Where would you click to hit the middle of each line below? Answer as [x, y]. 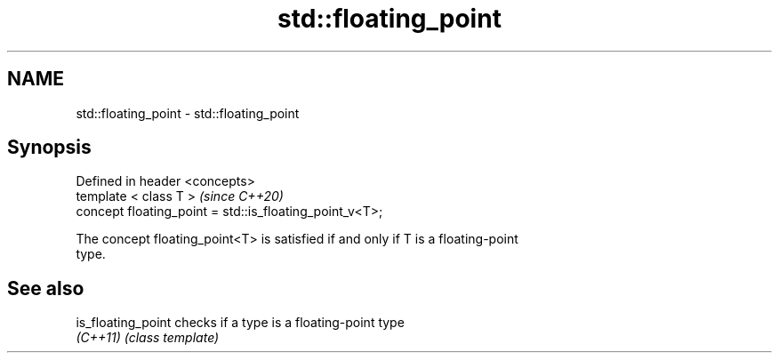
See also [46, 288]
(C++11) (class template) [148, 338]
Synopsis [49, 148]
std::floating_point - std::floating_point [188, 113]
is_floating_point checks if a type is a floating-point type [240, 323]
